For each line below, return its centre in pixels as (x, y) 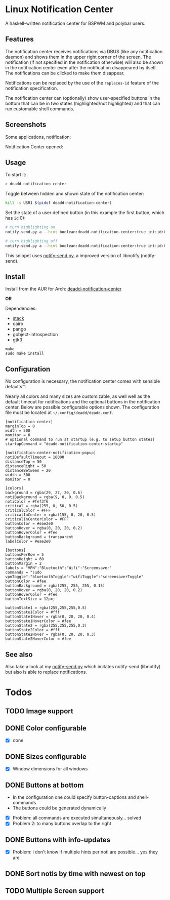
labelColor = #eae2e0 (28, 542)
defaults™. (16, 387)
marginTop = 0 (20, 426)
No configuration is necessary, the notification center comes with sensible (83, 381)
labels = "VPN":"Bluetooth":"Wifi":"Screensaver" (59, 568)
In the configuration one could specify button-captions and (74, 797)
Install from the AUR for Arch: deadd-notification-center (63, 289)
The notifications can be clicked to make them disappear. (65, 73)
